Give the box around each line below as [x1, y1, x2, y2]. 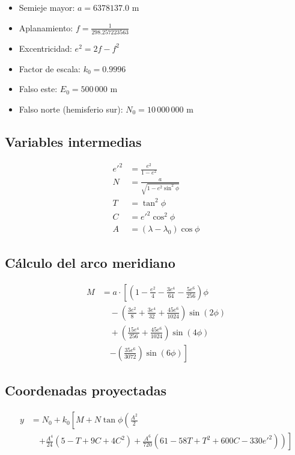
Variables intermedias [5, 132, 142, 150]
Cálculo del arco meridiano [5, 253, 175, 271]
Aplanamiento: [19, 21, 73, 34]
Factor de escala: [19, 62, 81, 75]
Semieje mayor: [19, 1, 75, 13]
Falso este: [19, 82, 58, 95]
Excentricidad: [19, 42, 72, 54]
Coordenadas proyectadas [5, 381, 167, 400]
